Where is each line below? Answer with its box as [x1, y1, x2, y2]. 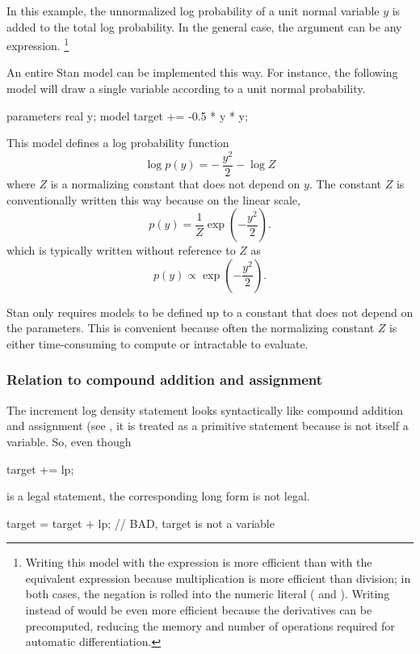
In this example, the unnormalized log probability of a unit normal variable [6, 2, 380, 19]
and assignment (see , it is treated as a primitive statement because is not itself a [6, 417, 409, 434]
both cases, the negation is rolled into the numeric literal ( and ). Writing [25, 585, 390, 602]
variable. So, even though [6, 432, 132, 449]
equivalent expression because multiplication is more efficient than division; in [25, 569, 411, 586]
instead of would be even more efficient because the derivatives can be [25, 601, 372, 618]
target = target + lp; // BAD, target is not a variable [6, 514, 275, 531]
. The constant [309, 175, 382, 192]
